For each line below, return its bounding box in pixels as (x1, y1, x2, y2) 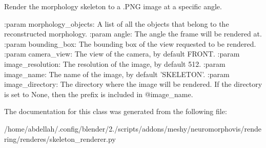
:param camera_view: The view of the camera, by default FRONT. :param (4, 48, 240, 59)
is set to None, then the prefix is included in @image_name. (4, 88, 193, 99)
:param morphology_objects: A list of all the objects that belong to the (4, 18, 229, 29)
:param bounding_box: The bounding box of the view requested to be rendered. (4, 38, 256, 49)
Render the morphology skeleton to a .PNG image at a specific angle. (4, 1, 222, 11)
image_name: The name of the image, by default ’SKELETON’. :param (4, 68, 230, 79)
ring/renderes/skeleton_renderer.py (4, 133, 116, 144)
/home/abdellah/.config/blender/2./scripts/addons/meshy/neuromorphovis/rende (4, 123, 261, 134)
